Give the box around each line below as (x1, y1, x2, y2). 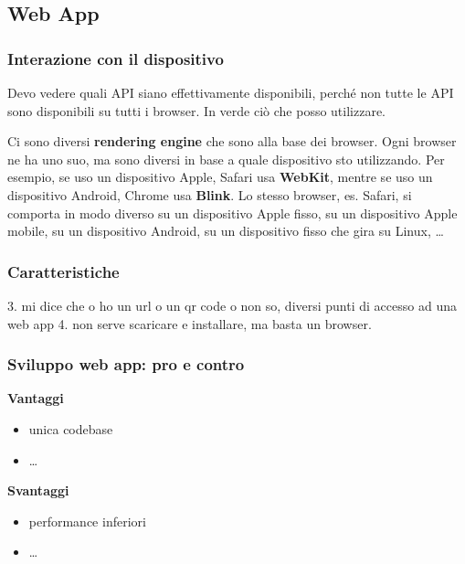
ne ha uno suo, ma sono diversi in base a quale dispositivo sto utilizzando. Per (7, 149, 445, 168)
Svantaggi (7, 481, 69, 500)
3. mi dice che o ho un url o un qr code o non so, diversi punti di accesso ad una (7, 295, 457, 314)
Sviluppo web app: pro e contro (7, 353, 245, 376)
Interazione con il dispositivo (7, 47, 224, 69)
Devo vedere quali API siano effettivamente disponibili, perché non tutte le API (7, 83, 454, 101)
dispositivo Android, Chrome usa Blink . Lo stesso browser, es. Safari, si (7, 185, 412, 204)
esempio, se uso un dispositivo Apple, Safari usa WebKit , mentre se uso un (7, 167, 433, 186)
